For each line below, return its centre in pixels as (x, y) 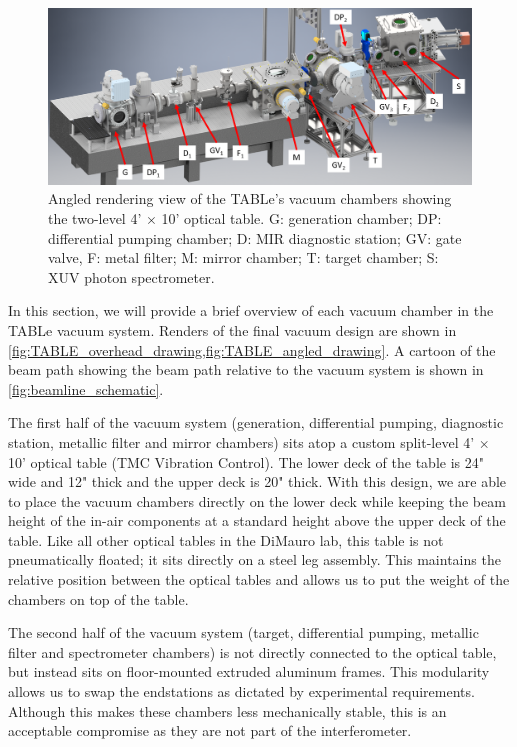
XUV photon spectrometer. (131, 276)
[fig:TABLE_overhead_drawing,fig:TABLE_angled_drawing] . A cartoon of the (252, 349)
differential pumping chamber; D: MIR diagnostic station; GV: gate (255, 237)
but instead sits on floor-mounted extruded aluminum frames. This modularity (249, 671)
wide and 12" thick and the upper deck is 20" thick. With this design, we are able (257, 481)
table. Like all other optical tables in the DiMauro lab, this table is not (226, 539)
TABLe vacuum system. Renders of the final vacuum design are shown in (232, 329)
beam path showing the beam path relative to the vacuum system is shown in (246, 369)
